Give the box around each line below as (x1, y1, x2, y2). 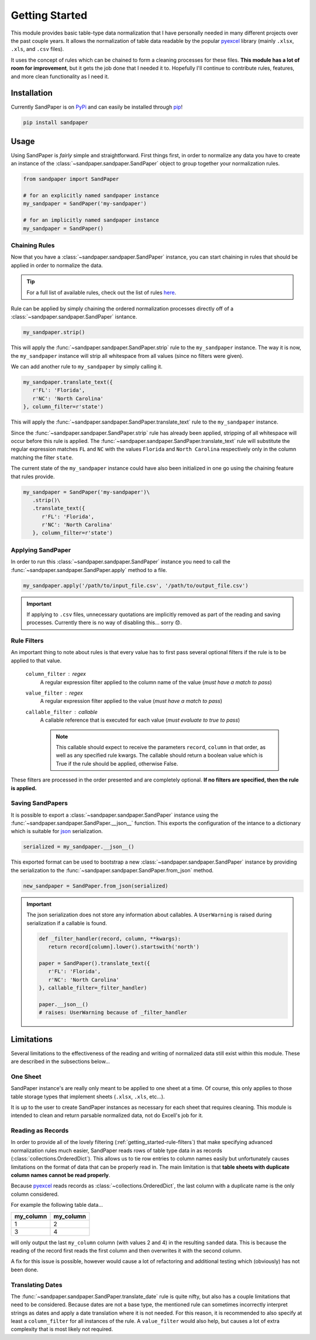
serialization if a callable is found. (26, 919, 108, 926)
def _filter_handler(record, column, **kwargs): (39, 935, 181, 942)
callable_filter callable (25, 708, 98, 715)
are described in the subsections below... (11, 1058, 111, 1065)
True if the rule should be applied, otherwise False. (56, 760, 178, 767)
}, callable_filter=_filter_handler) (39, 984, 147, 991)
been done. (11, 1266, 39, 1273)
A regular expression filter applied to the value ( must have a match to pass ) (40, 698, 222, 705)
